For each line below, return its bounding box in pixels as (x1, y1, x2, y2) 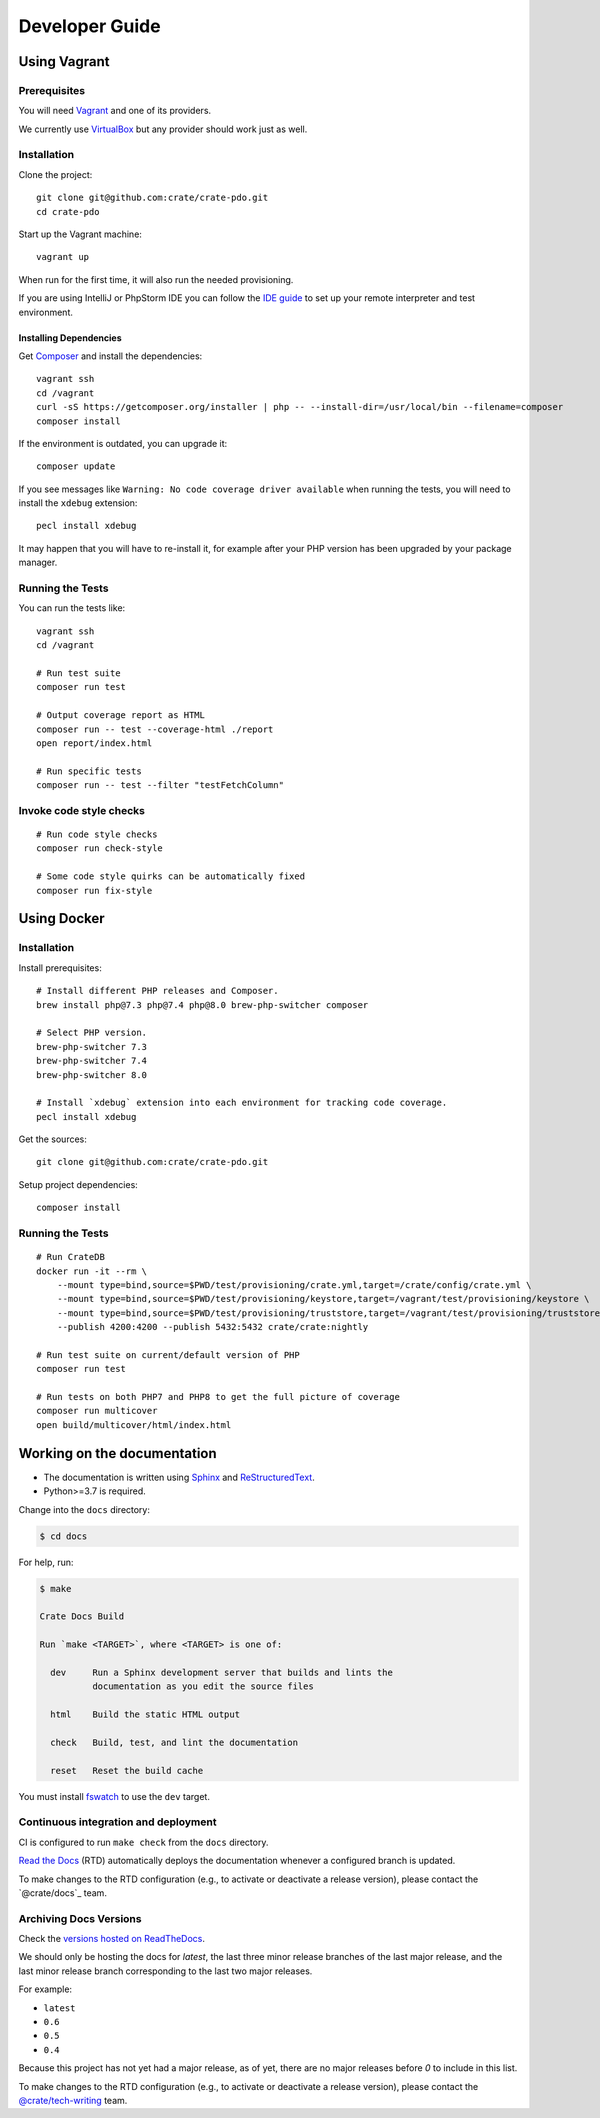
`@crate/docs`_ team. (18, 1886, 107, 1899)
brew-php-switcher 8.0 (36, 1069, 148, 1080)
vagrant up (36, 251, 90, 263)
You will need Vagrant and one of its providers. (18, 105, 212, 117)
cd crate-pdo (36, 206, 100, 217)
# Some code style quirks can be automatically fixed (36, 871, 305, 882)
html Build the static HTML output (50, 1709, 240, 1720)
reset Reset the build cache (50, 1765, 204, 1776)
